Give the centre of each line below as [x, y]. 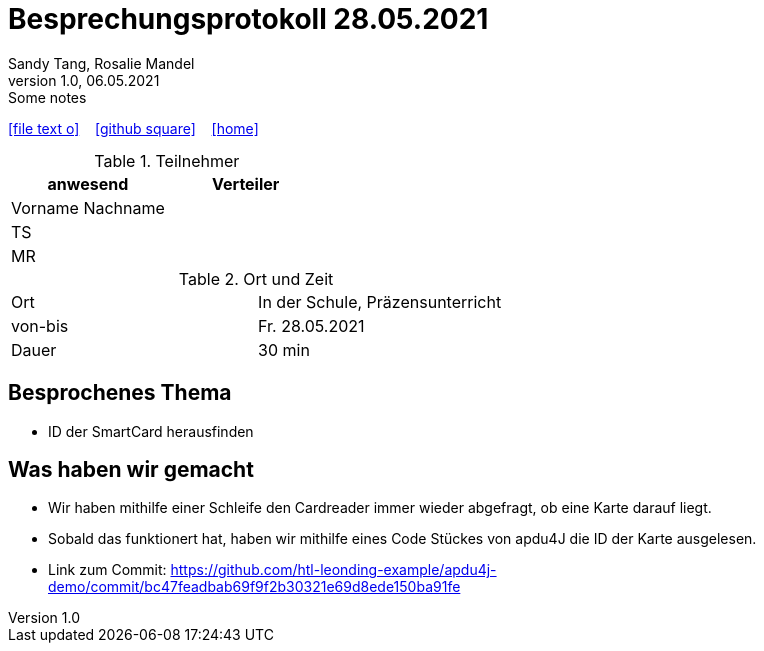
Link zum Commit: [107, 570]
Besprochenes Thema [120, 393]
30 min [284, 349]
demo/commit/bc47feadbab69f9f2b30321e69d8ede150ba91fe [254, 587]
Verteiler [246, 183]
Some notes [47, 97]
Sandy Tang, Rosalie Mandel [101, 63]
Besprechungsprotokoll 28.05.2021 [248, 19]
